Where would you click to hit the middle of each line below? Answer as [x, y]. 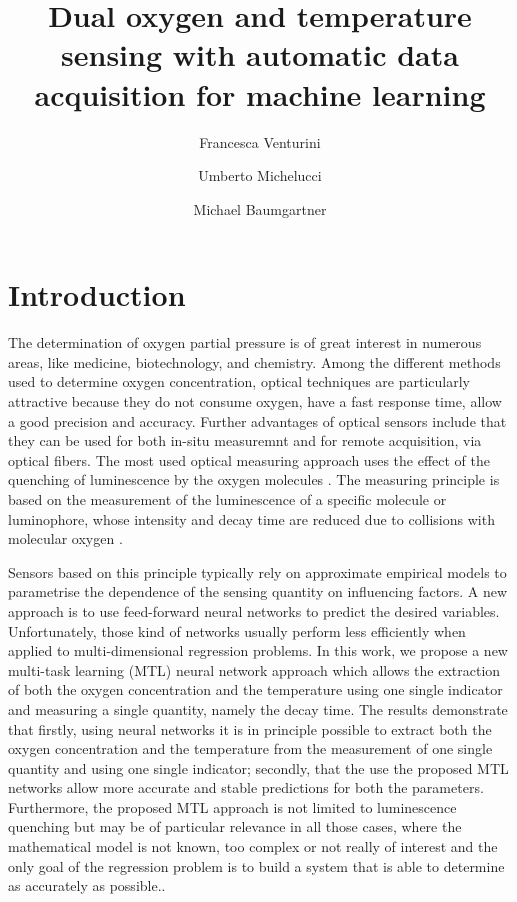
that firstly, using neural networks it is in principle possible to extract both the [250, 728]
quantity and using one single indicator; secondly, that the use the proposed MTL [258, 767]
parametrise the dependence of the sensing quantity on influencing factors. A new [257, 591]
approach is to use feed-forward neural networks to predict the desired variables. [254, 610]
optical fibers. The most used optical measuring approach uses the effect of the [249, 459]
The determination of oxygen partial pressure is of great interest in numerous [245, 342]
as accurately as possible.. [87, 885]
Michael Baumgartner [260, 208]
